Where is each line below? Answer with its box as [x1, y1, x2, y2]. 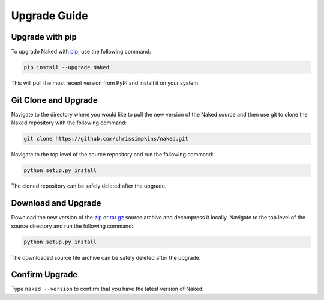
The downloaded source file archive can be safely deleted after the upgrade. [11, 254, 201, 261]
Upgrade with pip [11, 32, 77, 42]
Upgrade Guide [11, 9, 88, 22]
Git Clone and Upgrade [11, 95, 98, 105]
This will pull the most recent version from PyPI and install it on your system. [11, 79, 200, 87]
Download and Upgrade [11, 198, 101, 209]
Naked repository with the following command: [11, 119, 127, 126]
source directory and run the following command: [11, 222, 134, 230]
